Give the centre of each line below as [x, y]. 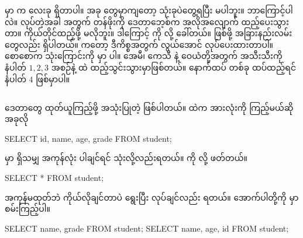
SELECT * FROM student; [54, 177]
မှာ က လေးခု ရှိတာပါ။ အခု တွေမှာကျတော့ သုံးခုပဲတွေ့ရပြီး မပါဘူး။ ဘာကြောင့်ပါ [149, 10]
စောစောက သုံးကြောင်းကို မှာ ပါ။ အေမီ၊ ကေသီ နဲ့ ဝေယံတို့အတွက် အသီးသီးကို [144, 56]
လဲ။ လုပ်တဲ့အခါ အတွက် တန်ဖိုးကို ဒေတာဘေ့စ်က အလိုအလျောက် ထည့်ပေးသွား [147, 21]
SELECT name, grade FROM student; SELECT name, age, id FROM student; [147, 228]
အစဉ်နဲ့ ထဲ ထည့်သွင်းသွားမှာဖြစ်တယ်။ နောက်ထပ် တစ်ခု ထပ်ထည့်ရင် [174, 67]
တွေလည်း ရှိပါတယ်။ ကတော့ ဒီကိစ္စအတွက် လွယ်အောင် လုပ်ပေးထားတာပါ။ [139, 44]
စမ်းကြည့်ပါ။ [27, 209]
